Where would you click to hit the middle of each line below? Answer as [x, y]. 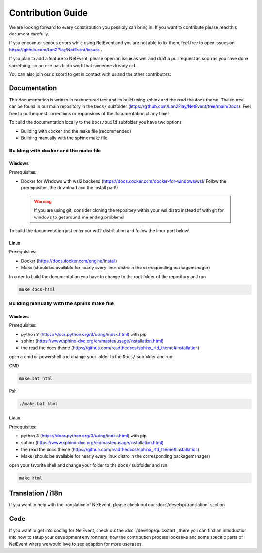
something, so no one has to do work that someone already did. [73, 65]
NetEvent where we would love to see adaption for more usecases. [76, 544]
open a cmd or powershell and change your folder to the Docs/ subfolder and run [91, 356]
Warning [43, 201]
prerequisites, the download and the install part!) [70, 188]
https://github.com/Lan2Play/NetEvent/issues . [56, 50]
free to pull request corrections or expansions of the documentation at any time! [89, 113]
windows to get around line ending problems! [79, 217]
